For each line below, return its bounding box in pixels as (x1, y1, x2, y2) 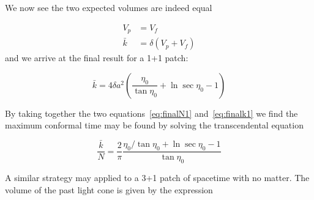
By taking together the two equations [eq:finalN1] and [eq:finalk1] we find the (5, 106, 298, 119)
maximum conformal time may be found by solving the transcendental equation (5, 119, 304, 131)
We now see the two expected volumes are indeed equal (5, 1, 212, 13)
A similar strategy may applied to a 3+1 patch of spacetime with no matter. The (5, 171, 310, 183)
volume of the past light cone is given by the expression (5, 183, 213, 196)
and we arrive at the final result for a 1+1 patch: (5, 51, 189, 64)
